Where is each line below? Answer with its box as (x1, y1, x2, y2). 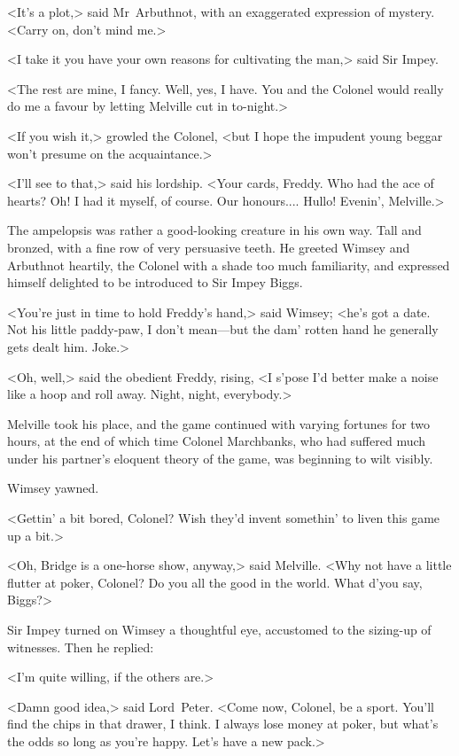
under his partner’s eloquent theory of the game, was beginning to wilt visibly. (7, 448, 433, 467)
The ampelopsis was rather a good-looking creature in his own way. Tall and (7, 221, 422, 239)
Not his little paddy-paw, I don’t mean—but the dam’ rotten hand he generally (7, 320, 439, 339)
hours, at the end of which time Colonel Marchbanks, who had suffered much (7, 432, 426, 450)
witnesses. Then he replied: (7, 637, 154, 656)
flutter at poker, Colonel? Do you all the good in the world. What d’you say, (7, 573, 423, 591)
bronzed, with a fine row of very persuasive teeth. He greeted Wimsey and (7, 238, 410, 256)
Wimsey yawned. (7, 479, 99, 497)
